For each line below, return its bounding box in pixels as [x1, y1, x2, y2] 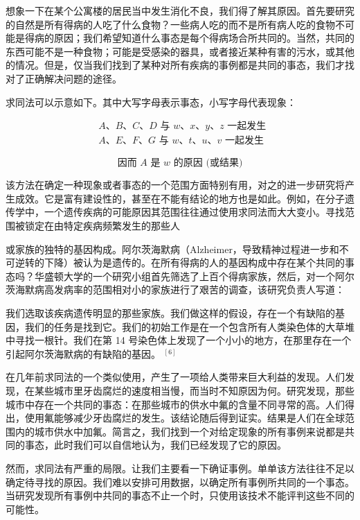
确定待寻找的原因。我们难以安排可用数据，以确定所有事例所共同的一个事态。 [6, 474, 354, 489]
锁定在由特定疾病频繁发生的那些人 [24, 218, 180, 232]
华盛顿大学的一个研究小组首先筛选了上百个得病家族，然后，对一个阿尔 [34, 268, 354, 283]
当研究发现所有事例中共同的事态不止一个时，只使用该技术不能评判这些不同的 [6, 488, 354, 503]
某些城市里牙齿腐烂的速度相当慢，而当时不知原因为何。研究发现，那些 [34, 383, 354, 397]
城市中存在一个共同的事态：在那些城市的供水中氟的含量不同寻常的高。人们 [6, 397, 345, 411]
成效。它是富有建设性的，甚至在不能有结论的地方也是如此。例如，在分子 [15, 191, 345, 205]
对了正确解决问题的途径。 [6, 71, 122, 85]
